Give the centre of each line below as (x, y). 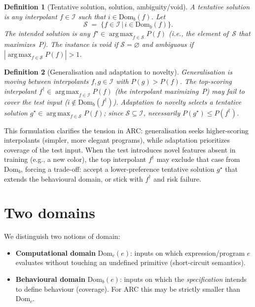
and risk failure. (177, 178)
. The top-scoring (206, 81)
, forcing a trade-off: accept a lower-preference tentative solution (118, 169)
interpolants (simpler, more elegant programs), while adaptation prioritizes (117, 140)
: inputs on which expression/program (187, 252)
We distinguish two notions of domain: (62, 236)
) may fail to (225, 91)
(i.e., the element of (199, 33)
